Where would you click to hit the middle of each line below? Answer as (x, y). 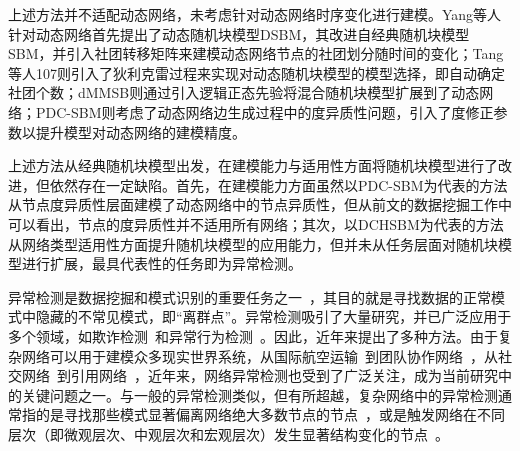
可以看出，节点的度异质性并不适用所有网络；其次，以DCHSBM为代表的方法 (256, 223)
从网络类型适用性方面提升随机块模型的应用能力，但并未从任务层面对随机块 (253, 243)
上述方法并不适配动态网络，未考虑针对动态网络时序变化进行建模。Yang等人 (255, 14)
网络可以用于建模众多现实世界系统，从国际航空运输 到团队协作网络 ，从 (259, 355)
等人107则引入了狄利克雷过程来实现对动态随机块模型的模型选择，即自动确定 (256, 72)
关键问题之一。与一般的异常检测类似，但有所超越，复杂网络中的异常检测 (259, 394)
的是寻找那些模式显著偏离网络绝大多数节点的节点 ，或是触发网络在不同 (270, 414)
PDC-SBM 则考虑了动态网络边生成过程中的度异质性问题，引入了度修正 (264, 111)
